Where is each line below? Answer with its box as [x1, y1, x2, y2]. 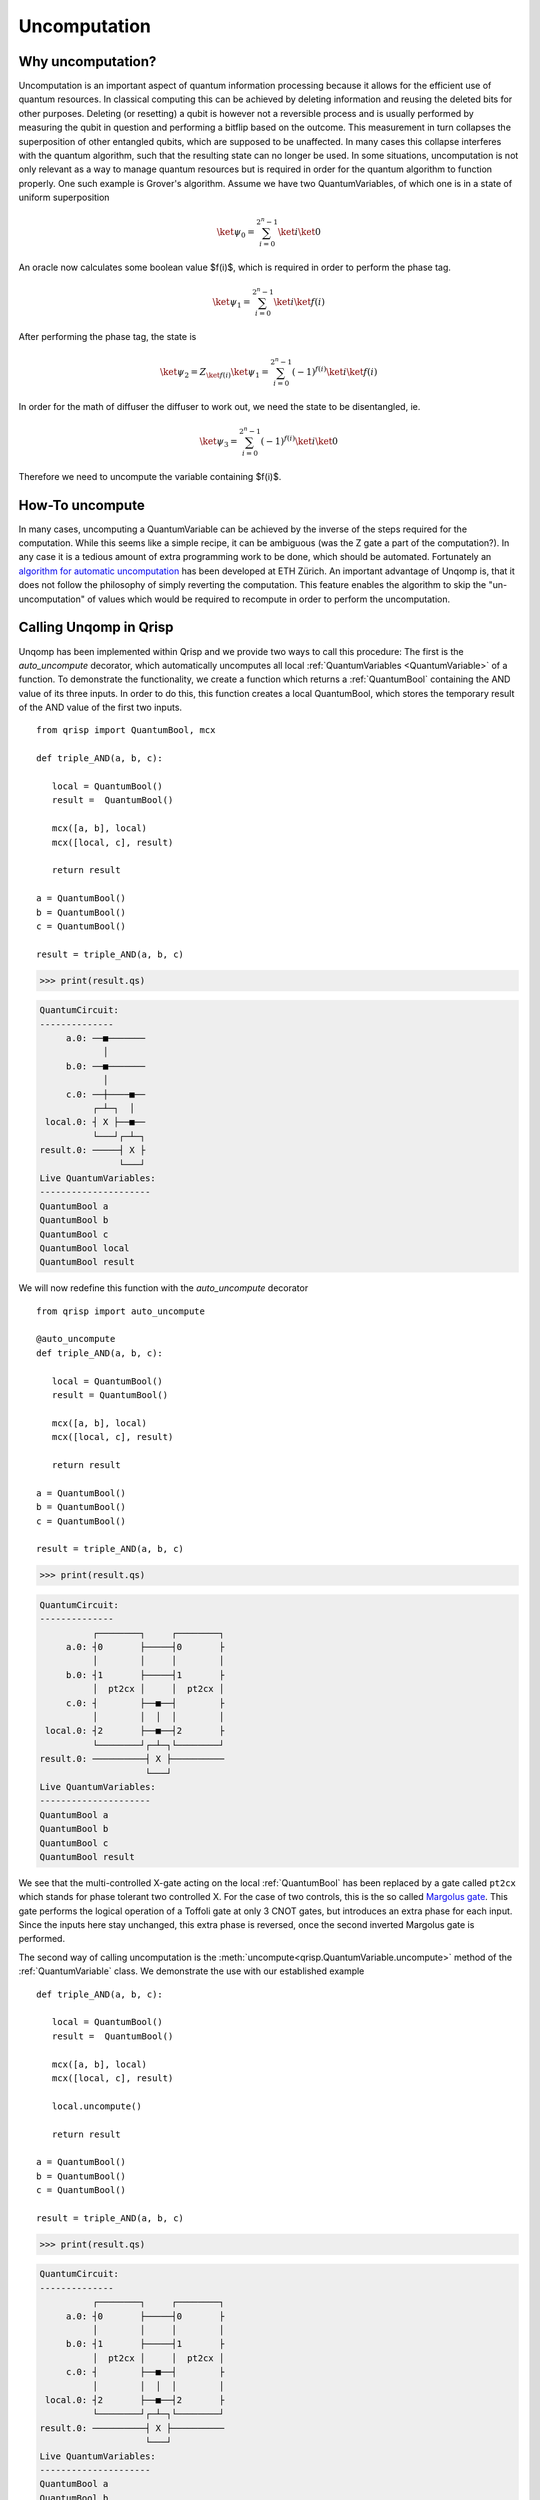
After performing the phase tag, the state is [18, 331, 197, 343]
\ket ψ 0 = [216, 226, 255, 240]
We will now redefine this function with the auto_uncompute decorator [18, 1282, 309, 1294]
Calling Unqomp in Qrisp [18, 619, 174, 636]
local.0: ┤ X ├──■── [45, 1116, 146, 1128]
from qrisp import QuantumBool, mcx [36, 725, 216, 736]
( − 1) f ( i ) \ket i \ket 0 [260, 434, 339, 447]
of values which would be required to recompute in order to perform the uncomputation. [86, 593, 450, 605]
